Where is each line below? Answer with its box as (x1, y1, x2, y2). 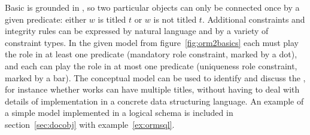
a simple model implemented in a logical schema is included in (5, 106, 233, 119)
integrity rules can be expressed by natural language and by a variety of (5, 24, 269, 37)
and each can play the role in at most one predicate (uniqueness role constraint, (5, 59, 297, 72)
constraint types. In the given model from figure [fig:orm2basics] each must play (5, 36, 299, 48)
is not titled (153, 13, 197, 25)
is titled (98, 13, 126, 25)
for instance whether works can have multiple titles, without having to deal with (5, 83, 300, 96)
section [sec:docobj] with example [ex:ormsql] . (5, 118, 175, 130)
